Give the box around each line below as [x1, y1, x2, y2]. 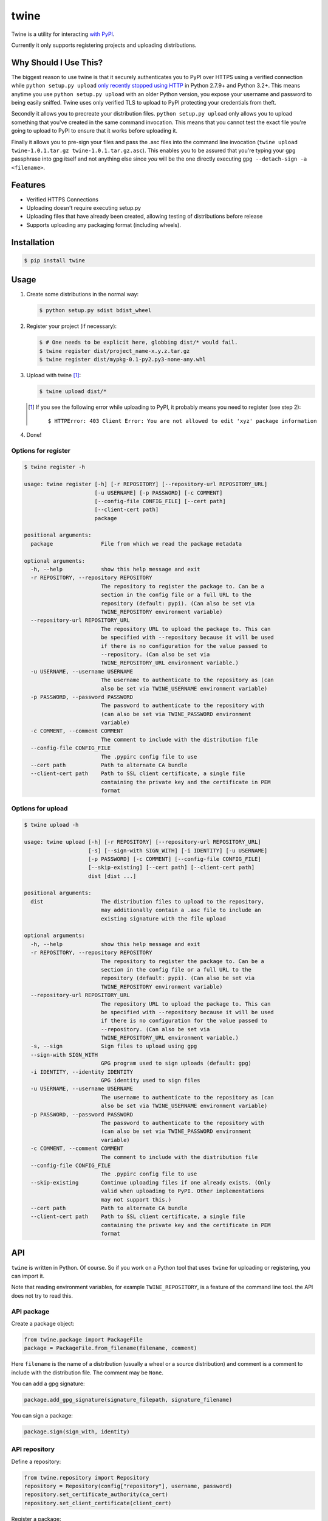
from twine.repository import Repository [24, 1474, 149, 1481]
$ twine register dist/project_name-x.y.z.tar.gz [39, 347, 190, 354]
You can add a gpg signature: [11, 1380, 85, 1387]
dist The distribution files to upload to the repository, [30, 898, 264, 905]
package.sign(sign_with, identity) [24, 1428, 130, 1435]
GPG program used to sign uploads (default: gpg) [100, 1060, 252, 1067]
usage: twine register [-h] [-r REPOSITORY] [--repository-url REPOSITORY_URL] [24, 481, 268, 488]
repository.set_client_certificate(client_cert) [24, 1500, 172, 1506]
